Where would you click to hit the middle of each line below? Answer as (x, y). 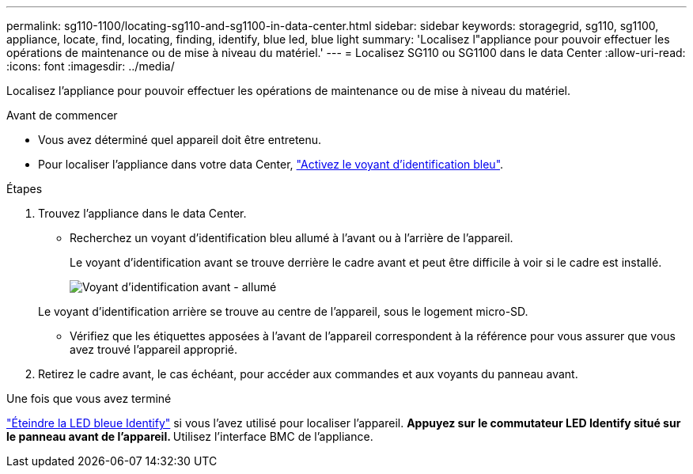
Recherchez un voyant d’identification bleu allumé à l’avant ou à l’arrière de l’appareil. (292, 238)
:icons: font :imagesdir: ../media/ (91, 66)
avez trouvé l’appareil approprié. (154, 349)
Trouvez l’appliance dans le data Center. (142, 213)
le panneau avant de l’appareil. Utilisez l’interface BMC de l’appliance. (190, 436)
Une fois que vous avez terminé (89, 398)
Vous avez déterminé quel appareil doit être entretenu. (180, 140)
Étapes (25, 189)
